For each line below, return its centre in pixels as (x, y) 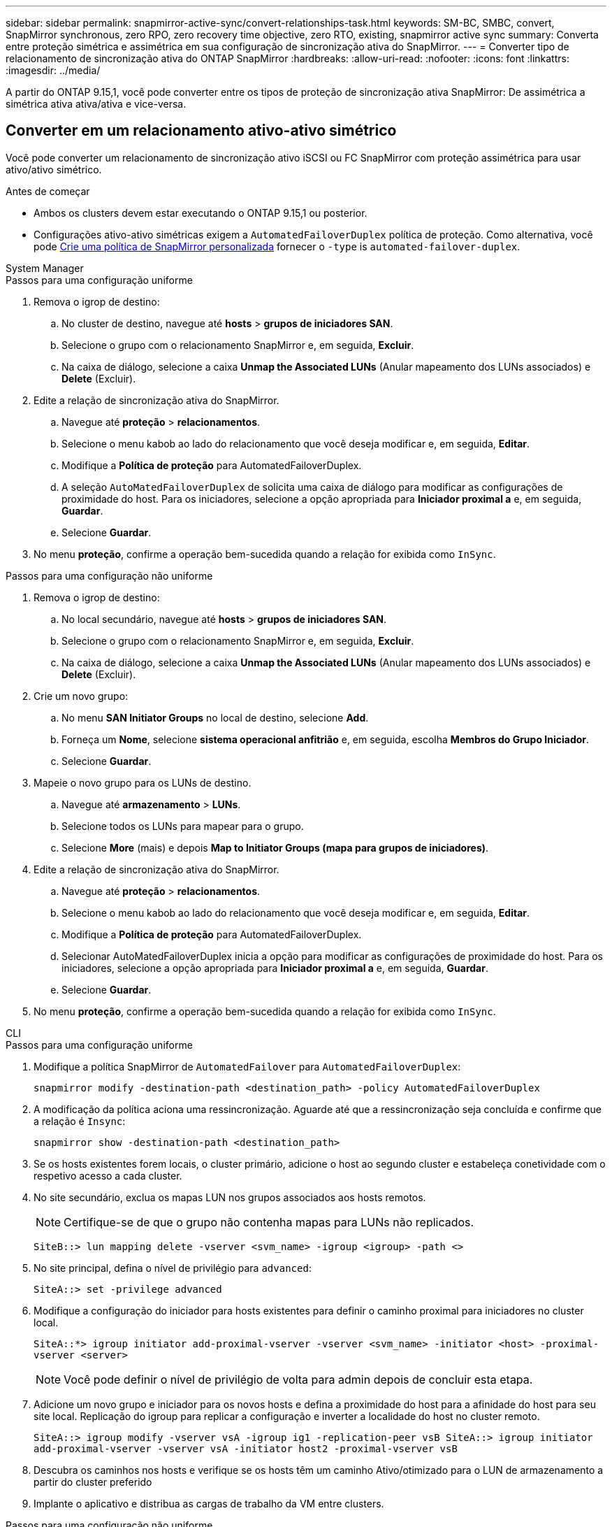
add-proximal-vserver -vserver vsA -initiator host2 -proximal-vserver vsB (246, 1448)
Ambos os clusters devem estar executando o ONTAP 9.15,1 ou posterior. (201, 213)
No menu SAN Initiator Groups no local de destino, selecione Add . (215, 717)
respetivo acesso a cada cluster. (108, 1175)
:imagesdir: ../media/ (53, 70)
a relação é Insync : (80, 1121)
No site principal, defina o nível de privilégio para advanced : (173, 1268)
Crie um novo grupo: (81, 696)
